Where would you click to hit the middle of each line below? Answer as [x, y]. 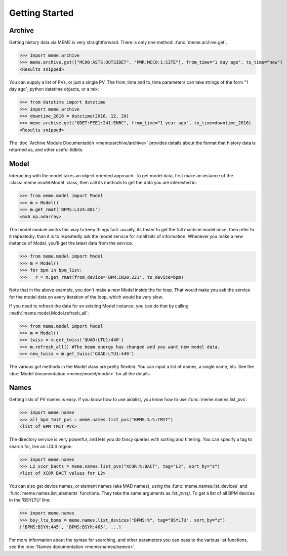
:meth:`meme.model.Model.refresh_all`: [49, 313]
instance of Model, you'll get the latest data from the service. [71, 243]
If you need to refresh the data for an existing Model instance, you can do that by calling [99, 306]
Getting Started [41, 13]
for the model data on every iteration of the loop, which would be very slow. [86, 297]
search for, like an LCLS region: [41, 446]
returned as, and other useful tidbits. [46, 150]
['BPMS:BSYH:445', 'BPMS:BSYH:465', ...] [70, 527]
